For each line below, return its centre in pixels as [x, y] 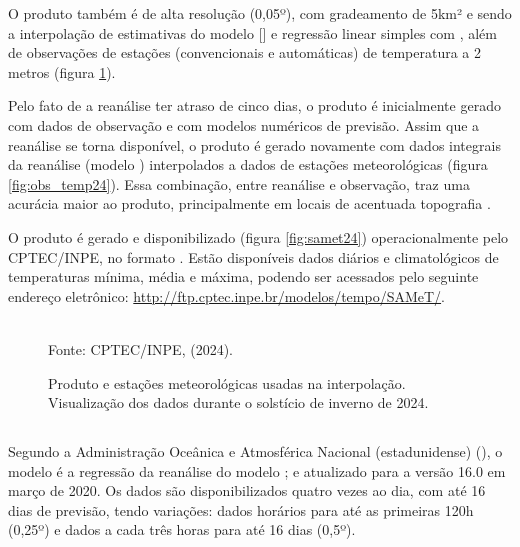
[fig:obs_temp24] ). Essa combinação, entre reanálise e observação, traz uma [239, 183]
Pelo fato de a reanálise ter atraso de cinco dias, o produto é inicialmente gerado [254, 105]
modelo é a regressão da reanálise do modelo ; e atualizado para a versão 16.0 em [257, 470]
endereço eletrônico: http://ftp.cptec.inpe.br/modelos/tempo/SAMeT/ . [226, 295]
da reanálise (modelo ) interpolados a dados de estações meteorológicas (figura [248, 164]
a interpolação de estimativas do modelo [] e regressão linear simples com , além [252, 32]
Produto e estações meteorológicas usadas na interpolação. [227, 382]
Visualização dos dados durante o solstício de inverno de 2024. [238, 402]
